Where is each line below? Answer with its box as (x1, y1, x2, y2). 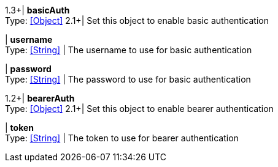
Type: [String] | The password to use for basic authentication (5, 74, 251, 84)
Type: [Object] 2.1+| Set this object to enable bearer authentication (5, 103, 274, 114)
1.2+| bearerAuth (5, 93, 75, 103)
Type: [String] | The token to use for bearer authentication (5, 133, 239, 143)
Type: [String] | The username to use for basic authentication (5, 45, 252, 55)
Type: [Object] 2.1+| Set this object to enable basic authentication (5, 15, 269, 26)
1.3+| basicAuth (5, 5, 70, 15)
